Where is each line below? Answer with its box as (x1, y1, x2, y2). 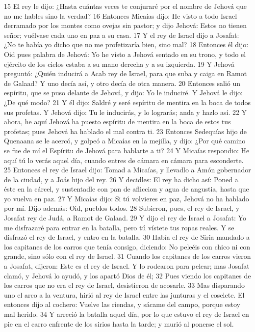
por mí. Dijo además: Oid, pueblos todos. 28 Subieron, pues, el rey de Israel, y (4, 203, 240, 213)
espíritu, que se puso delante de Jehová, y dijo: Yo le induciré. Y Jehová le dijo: (4, 87, 243, 98)
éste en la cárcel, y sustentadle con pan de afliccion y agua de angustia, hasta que (4, 184, 249, 194)
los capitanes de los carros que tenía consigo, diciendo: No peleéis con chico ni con (4, 241, 251, 251)
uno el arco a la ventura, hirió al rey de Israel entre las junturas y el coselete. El (4, 289, 245, 300)
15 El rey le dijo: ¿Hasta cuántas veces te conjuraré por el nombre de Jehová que (4, 1, 247, 11)
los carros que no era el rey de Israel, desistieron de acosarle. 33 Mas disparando (4, 280, 245, 290)
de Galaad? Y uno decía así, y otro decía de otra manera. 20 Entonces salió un (4, 78, 241, 88)
